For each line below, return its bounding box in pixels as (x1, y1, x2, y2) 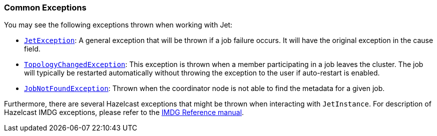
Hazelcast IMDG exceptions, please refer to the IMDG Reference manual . (4, 108, 244, 117)
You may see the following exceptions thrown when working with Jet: (4, 20, 233, 29)
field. (24, 44, 41, 53)
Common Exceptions (4, 2, 87, 12)
